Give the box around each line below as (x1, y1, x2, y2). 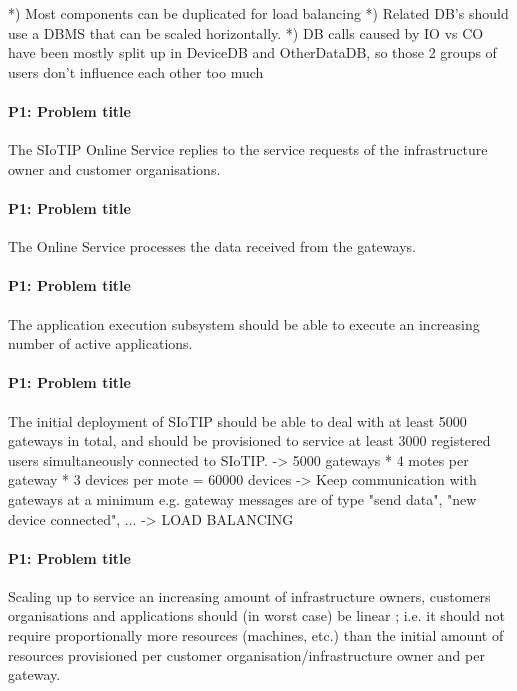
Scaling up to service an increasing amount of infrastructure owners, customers (8, 585, 491, 606)
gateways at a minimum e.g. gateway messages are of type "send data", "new (8, 488, 477, 509)
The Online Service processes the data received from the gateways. (8, 236, 416, 257)
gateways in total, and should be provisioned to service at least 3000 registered (8, 430, 491, 451)
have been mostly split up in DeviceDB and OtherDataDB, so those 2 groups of (8, 42, 497, 63)
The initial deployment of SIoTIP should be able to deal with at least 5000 (8, 410, 467, 431)
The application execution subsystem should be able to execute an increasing (8, 313, 480, 334)
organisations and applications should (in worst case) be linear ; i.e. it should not (8, 605, 505, 626)
